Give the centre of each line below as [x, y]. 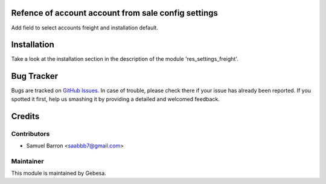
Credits [25, 116]
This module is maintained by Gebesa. [59, 173]
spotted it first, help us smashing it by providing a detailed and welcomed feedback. [115, 99]
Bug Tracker [35, 76]
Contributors [30, 133]
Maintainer [27, 161]
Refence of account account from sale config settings [115, 13]
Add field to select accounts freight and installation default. [85, 28]
